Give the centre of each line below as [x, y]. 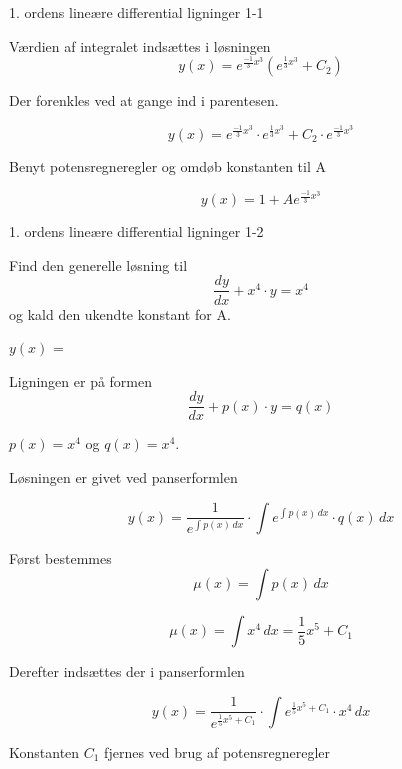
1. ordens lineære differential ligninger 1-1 [136, 12]
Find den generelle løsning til [98, 264]
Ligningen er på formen [81, 380]
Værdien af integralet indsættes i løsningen [140, 45]
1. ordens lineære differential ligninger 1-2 [136, 231]
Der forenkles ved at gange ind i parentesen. [144, 100]
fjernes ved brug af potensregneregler [217, 751]
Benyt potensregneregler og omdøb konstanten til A [168, 165]
